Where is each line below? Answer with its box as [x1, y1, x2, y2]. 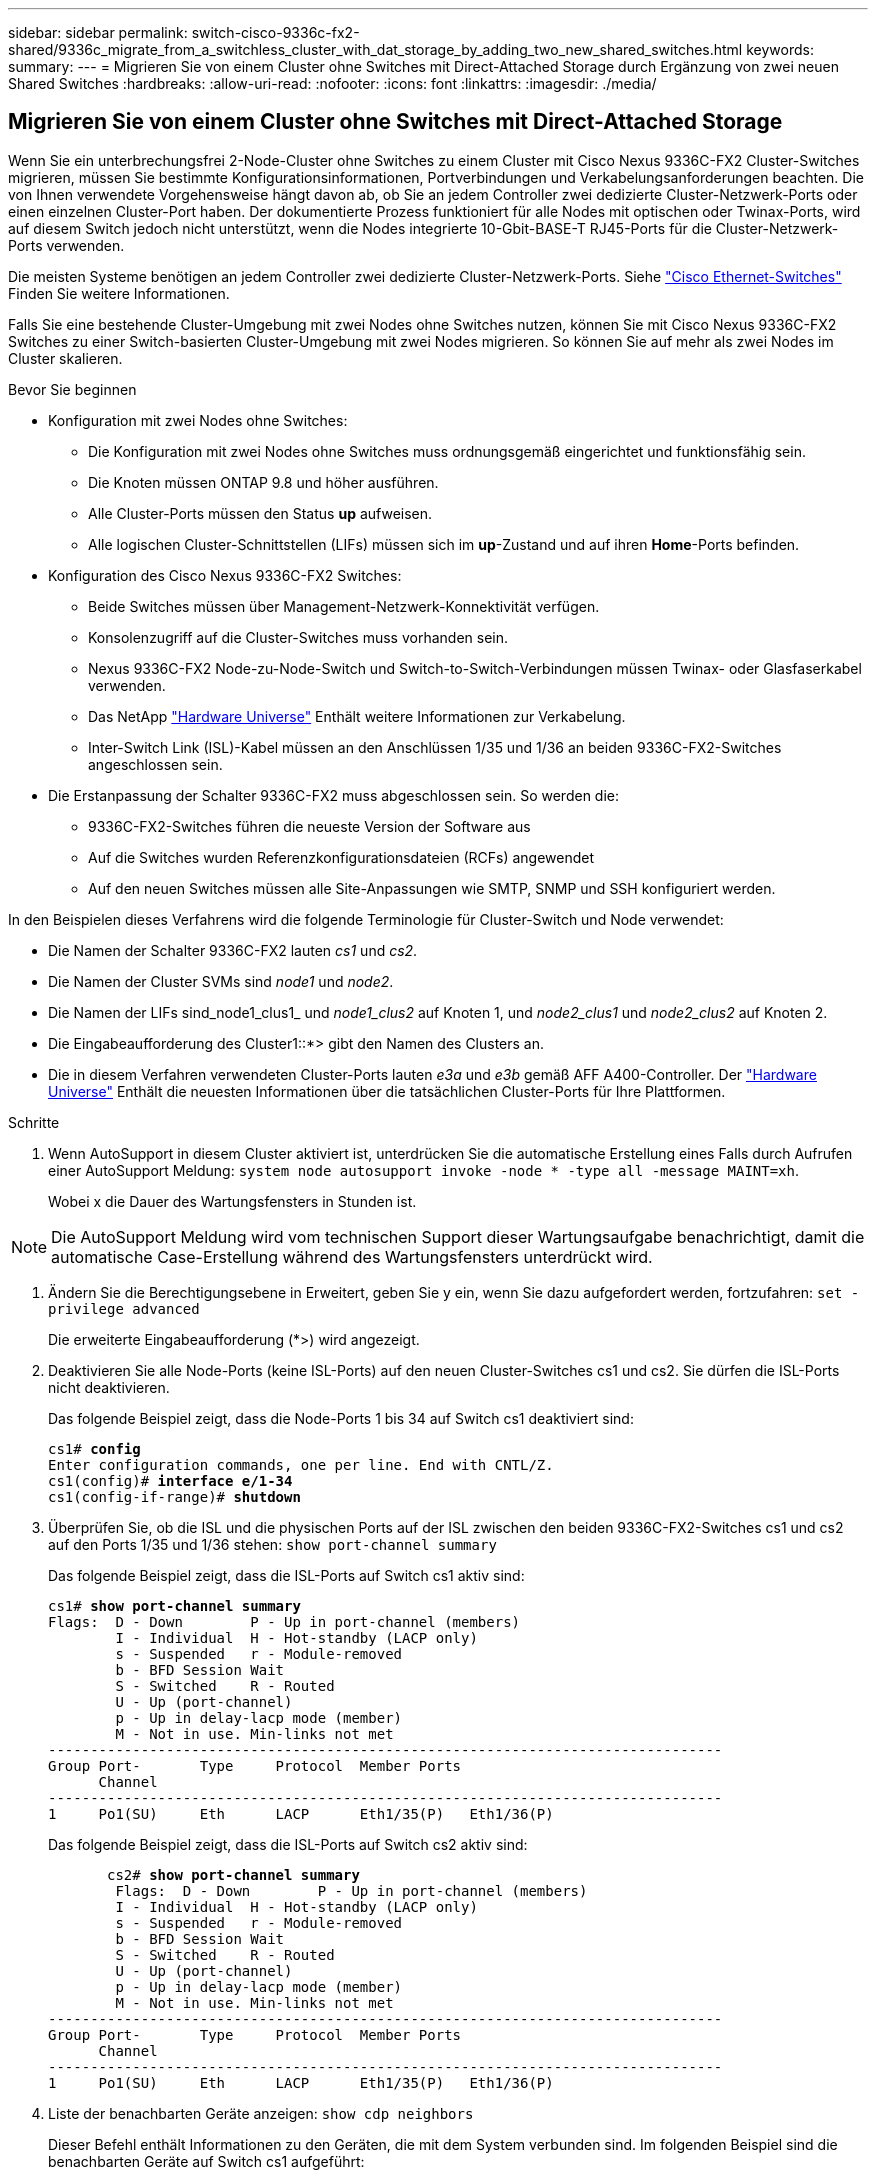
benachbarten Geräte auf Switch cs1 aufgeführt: [48, 2152, 365, 2170]
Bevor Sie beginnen [8, 380, 137, 398]
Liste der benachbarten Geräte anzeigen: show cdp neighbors [48, 2104, 474, 2122]
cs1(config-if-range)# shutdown [48, 1488, 301, 1505]
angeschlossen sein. [88, 755, 223, 773]
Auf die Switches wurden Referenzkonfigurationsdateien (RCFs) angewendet [88, 848, 595, 866]
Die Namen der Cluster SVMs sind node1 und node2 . [48, 972, 394, 990]
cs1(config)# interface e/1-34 [48, 1472, 293, 1489]
